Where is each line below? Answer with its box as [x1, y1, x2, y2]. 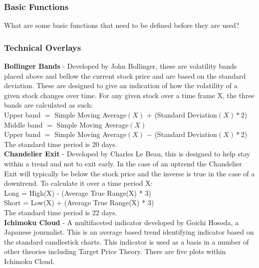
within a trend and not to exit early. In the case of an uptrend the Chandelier [4, 158, 242, 168]
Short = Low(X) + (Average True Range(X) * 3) [4, 197, 154, 208]
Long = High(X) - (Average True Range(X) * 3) [4, 187, 151, 198]
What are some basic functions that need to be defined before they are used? [4, 20, 240, 30]
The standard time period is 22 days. [4, 207, 117, 217]
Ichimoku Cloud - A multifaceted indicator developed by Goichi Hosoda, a [4, 217, 239, 227]
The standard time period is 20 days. [4, 138, 117, 149]
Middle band [4, 119, 43, 130]
